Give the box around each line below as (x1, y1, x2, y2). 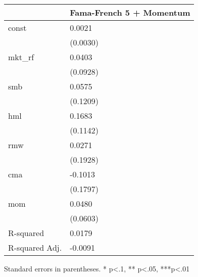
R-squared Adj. (8, 242, 62, 253)
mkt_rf (8, 51, 34, 63)
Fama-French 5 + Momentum (70, 7, 190, 18)
